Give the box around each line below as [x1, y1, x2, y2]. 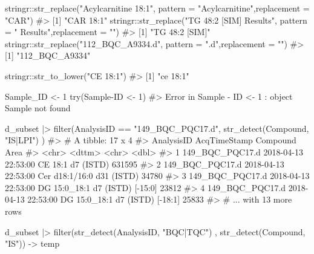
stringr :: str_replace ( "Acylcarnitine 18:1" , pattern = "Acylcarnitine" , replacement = [5, 2, 310, 14]
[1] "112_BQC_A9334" [5, 49, 91, 62]
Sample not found [5, 102, 71, 114]
